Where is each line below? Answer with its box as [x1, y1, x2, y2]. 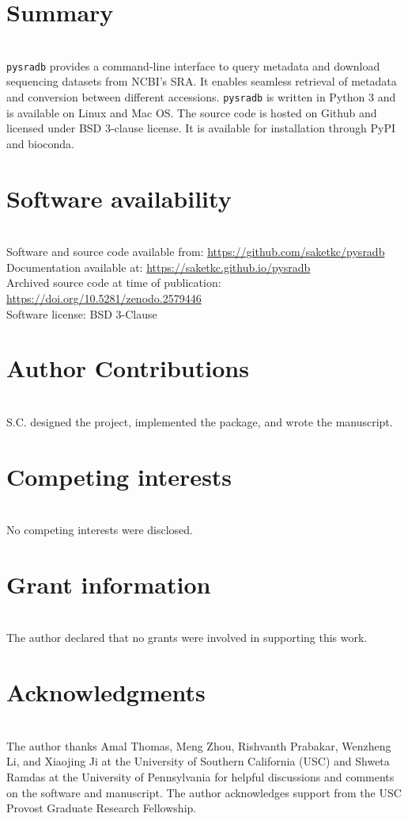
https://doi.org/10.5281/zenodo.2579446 [6, 289, 202, 306]
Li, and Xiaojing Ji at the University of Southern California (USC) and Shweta [6, 753, 390, 769]
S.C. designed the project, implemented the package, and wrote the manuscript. [6, 413, 393, 430]
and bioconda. [6, 135, 74, 151]
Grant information [6, 567, 211, 600]
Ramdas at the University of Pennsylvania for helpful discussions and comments [6, 768, 395, 785]
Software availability [6, 181, 232, 214]
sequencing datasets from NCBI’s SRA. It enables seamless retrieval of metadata [6, 73, 397, 90]
